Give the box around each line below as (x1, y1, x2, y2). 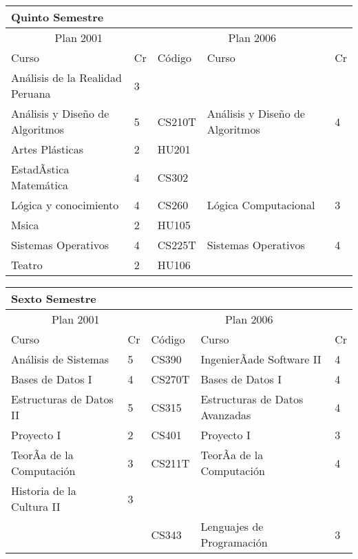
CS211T (151, 454, 190, 471)
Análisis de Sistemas (11, 351, 109, 367)
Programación (200, 534, 268, 550)
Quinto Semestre (11, 9, 104, 25)
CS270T (151, 371, 190, 387)
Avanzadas (200, 407, 251, 423)
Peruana (11, 85, 51, 101)
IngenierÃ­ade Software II (200, 351, 322, 367)
